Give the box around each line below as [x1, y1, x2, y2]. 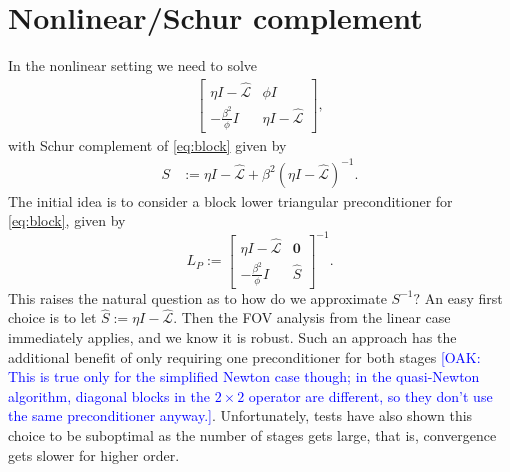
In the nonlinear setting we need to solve [8, 55, 258, 76]
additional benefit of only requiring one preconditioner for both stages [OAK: [8, 346, 481, 367]
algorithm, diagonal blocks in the [8, 385, 210, 406]
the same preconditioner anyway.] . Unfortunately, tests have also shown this [8, 405, 473, 426]
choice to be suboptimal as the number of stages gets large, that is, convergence [8, 424, 497, 445]
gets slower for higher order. [8, 444, 180, 465]
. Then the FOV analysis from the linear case [173, 307, 451, 328]
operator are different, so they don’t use [248, 385, 493, 406]
